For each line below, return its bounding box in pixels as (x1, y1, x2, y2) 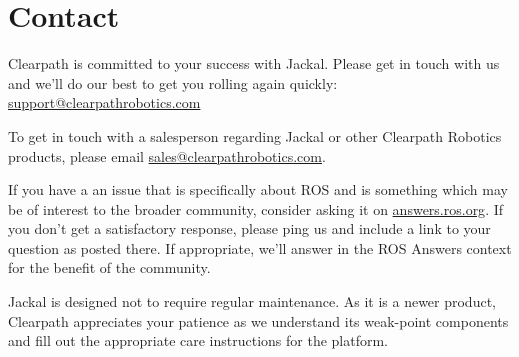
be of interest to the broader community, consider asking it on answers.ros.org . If (8, 198, 504, 219)
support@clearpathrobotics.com (8, 92, 201, 113)
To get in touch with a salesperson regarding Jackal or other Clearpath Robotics (8, 125, 502, 146)
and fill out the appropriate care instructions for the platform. (8, 330, 389, 351)
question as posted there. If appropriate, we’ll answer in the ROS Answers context (8, 237, 512, 258)
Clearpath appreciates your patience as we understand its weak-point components (8, 310, 509, 331)
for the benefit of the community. (8, 257, 211, 278)
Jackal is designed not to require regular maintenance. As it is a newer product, (8, 291, 496, 312)
